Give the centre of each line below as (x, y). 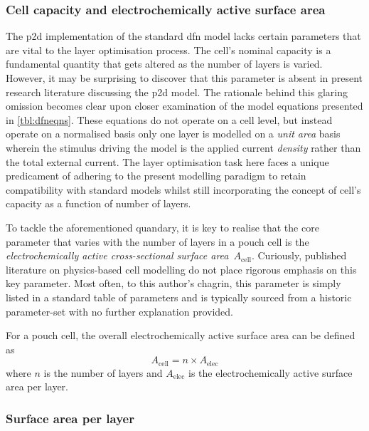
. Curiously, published (299, 255)
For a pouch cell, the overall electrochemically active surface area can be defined (181, 335)
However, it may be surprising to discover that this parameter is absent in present (184, 78)
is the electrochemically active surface (271, 372)
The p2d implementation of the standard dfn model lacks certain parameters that (183, 36)
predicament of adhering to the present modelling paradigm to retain (156, 176)
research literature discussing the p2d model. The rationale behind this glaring (177, 92)
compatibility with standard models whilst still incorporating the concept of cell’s (183, 189)
